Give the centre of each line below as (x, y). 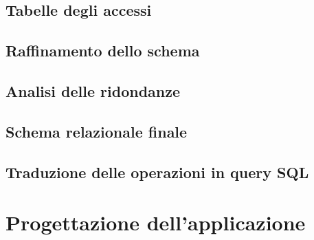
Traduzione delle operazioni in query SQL (157, 172)
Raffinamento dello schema (103, 51)
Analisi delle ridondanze (93, 90)
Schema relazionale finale (97, 131)
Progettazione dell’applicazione (156, 222)
